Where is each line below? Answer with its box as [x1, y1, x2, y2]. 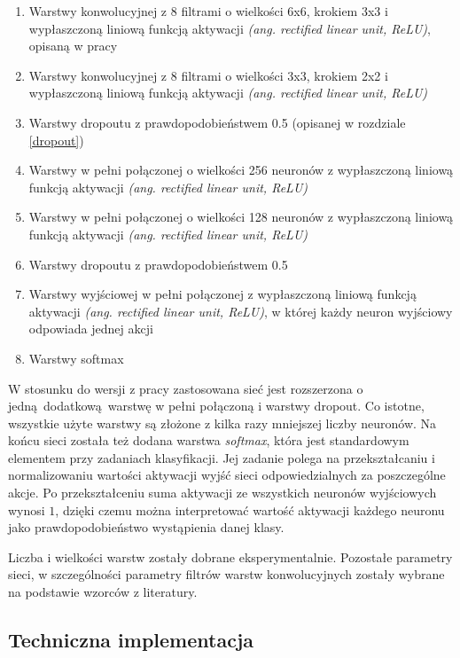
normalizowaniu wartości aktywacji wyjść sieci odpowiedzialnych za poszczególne [8, 466, 446, 484]
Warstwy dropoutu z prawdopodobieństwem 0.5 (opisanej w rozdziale [28, 113, 406, 131]
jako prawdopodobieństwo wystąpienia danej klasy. [8, 518, 285, 537]
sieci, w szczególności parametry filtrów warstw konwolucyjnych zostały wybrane [8, 565, 445, 584]
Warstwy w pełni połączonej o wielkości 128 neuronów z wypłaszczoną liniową [28, 208, 454, 226]
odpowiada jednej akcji [28, 319, 153, 338]
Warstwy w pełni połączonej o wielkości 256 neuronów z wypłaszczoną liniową [28, 161, 454, 179]
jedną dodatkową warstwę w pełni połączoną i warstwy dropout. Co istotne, [8, 396, 425, 415]
